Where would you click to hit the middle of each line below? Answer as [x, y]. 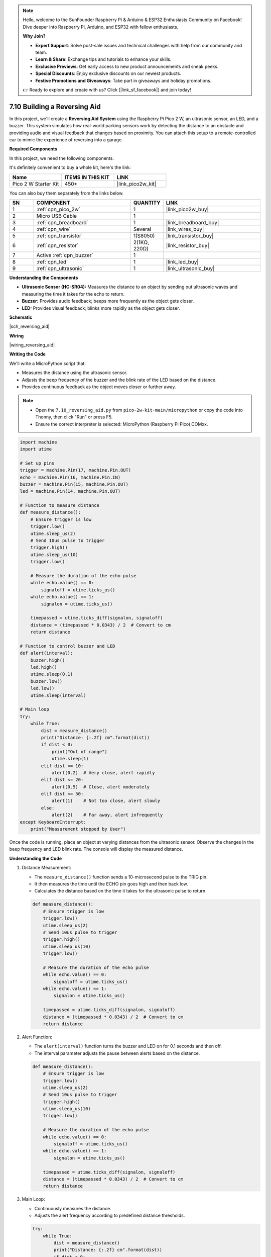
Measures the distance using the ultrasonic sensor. [75, 373]
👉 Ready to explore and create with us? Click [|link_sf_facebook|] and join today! [107, 89]
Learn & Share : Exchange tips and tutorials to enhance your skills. [103, 59]
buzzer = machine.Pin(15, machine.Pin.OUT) [74, 484]
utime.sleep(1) [70, 759]
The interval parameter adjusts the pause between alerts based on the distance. [117, 1053]
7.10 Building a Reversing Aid [55, 106]
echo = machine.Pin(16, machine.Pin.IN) [70, 477]
